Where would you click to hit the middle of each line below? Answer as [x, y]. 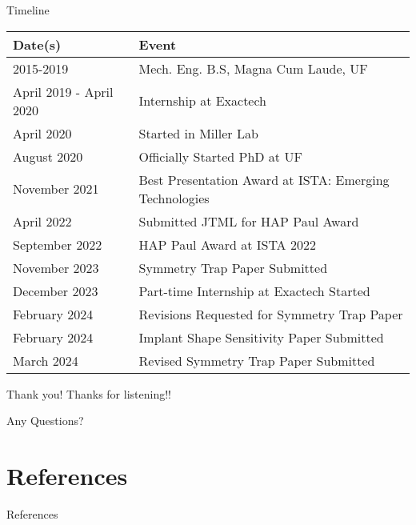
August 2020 [48, 156]
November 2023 [56, 267]
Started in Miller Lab [198, 133]
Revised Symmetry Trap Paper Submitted [257, 360]
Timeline [28, 10]
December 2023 [56, 291]
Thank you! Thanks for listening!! [89, 393]
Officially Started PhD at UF [220, 156]
